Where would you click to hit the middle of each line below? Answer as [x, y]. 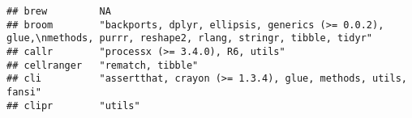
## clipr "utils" [73, 105]
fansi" [24, 92]
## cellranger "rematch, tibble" [103, 65]
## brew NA [59, 11]
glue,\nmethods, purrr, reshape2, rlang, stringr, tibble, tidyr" [190, 38]
